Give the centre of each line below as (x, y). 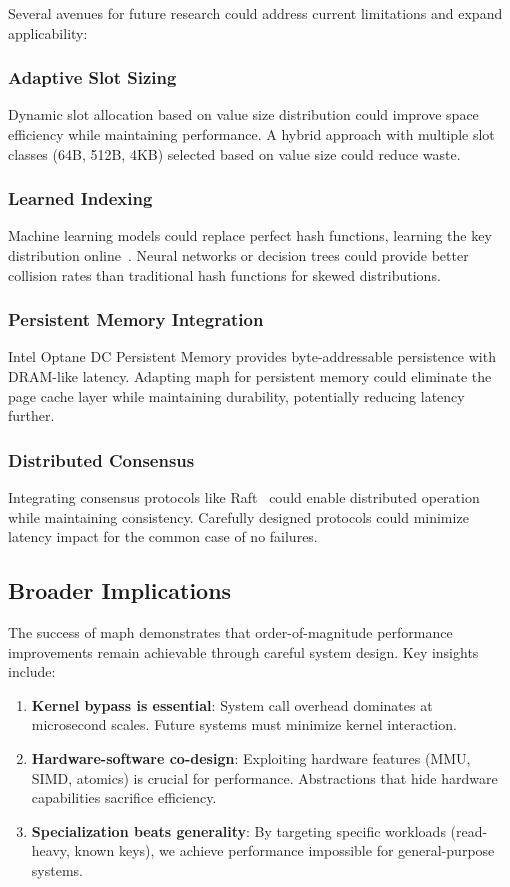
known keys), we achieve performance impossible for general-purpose (284, 850)
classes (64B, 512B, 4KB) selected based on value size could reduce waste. (234, 153)
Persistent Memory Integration (136, 319)
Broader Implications (120, 590)
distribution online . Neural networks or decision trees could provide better (238, 255)
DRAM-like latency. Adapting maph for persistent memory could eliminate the (250, 376)
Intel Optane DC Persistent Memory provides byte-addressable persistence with (252, 356)
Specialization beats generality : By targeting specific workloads (238, 830)
